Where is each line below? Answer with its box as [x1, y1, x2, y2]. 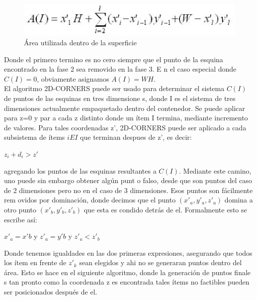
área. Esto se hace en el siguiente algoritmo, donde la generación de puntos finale [4, 267, 251, 277]
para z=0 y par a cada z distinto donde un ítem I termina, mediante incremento [4, 112, 248, 123]
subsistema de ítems [4, 132, 65, 142]
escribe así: [4, 214, 37, 224]
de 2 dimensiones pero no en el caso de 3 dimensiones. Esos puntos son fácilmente [4, 185, 253, 195]
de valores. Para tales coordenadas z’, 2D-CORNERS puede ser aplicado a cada [4, 122, 247, 132]
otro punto [4, 204, 37, 214]
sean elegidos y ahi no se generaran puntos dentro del [79, 257, 242, 268]
